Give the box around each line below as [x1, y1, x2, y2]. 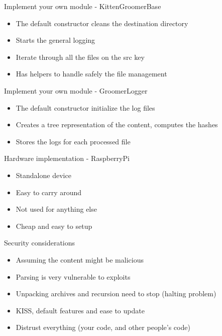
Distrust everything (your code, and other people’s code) [16, 322, 190, 332]
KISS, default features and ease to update [16, 305, 145, 315]
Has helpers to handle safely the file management [16, 68, 167, 79]
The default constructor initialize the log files [16, 102, 155, 113]
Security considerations [4, 237, 75, 248]
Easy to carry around [16, 187, 82, 197]
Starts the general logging [16, 35, 95, 45]
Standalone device [16, 170, 71, 180]
